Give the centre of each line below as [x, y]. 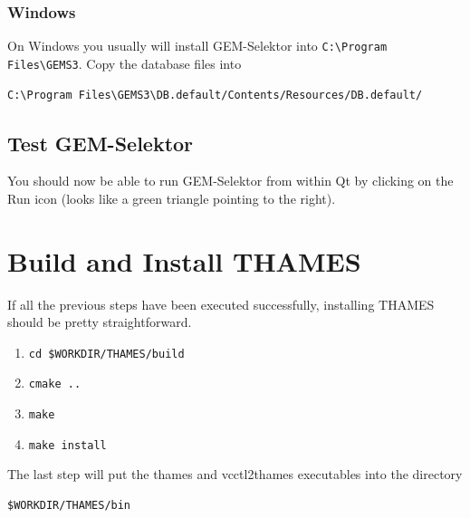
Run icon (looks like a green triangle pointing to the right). [172, 198]
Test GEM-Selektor [101, 143]
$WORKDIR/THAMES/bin [69, 506]
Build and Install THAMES [184, 260]
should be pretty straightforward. [100, 322]
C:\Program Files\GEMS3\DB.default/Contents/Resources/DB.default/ [215, 95]
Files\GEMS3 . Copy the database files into [125, 63]
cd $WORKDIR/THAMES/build [106, 354]
